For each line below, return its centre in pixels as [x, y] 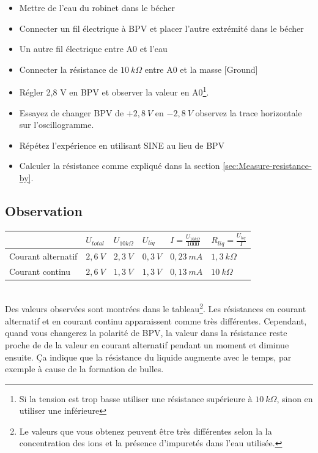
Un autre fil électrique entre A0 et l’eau [93, 49]
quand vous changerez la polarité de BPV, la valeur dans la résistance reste [146, 333]
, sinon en [295, 398]
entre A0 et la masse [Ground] [201, 69]
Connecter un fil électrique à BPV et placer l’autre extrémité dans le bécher [161, 28]
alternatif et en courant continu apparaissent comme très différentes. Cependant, [156, 320]
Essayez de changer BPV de [72, 112]
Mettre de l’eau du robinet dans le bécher [97, 7]
